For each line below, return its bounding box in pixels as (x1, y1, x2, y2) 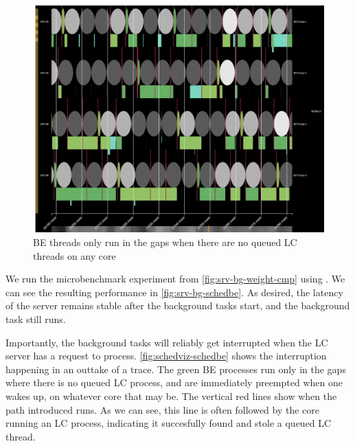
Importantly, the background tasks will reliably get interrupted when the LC (5, 335, 328, 349)
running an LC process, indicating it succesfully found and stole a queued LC (5, 416, 332, 430)
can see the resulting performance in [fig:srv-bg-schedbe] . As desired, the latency (5, 285, 343, 299)
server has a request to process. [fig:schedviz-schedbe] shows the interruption (5, 348, 327, 363)
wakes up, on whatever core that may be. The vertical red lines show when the (5, 388, 337, 403)
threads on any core (33, 248, 116, 263)
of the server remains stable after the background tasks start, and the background (5, 298, 350, 313)
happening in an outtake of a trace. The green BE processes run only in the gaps (5, 361, 346, 376)
